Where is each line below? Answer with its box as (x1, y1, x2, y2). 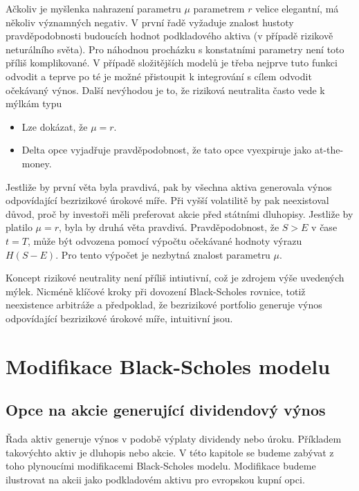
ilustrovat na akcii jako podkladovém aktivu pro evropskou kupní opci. (6, 472, 305, 486)
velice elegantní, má (255, 1, 339, 15)
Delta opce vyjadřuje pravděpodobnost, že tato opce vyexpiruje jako (21, 142, 312, 157)
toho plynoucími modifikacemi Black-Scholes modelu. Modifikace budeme (6, 458, 316, 473)
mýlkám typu (6, 96, 62, 111)
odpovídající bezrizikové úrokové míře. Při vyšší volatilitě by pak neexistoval (6, 193, 329, 207)
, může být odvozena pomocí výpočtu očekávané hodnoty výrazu (27, 233, 302, 248)
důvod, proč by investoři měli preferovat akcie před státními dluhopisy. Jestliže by (6, 206, 353, 221)
